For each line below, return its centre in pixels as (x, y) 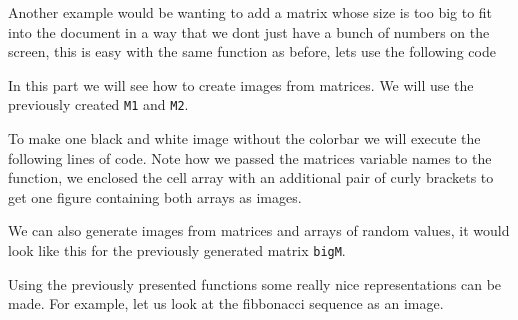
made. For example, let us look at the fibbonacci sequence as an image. (226, 303)
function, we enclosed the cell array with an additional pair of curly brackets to (251, 177)
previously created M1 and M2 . (98, 104)
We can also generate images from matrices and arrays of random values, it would (259, 230)
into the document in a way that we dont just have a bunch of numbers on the (249, 31)
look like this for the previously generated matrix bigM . (177, 250)
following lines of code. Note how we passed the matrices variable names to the (250, 157)
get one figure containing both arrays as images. (155, 196)
